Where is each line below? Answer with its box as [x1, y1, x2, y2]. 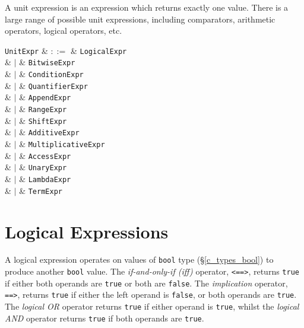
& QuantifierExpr [19, 79, 88, 91]
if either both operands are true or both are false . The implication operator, [5, 276, 288, 289]
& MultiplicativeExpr [19, 138, 105, 150]
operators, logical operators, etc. [5, 24, 122, 37]
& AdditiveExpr [19, 126, 80, 138]
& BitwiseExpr [19, 56, 75, 68]
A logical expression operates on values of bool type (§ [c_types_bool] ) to [5, 253, 274, 266]
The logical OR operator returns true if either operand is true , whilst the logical [5, 300, 299, 313]
